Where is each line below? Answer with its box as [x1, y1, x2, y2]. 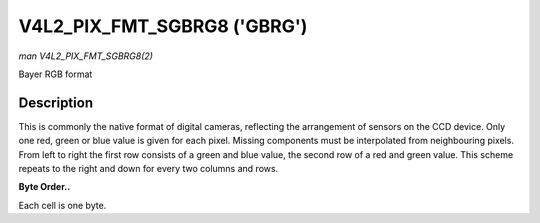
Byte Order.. [18, 181, 71, 193]
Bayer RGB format [18, 68, 93, 80]
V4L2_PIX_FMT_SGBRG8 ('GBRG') [18, 15, 308, 37]
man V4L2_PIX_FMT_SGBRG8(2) [18, 50, 154, 62]
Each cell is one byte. [18, 199, 107, 211]
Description [18, 94, 94, 111]
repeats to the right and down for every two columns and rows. [18, 163, 279, 175]
